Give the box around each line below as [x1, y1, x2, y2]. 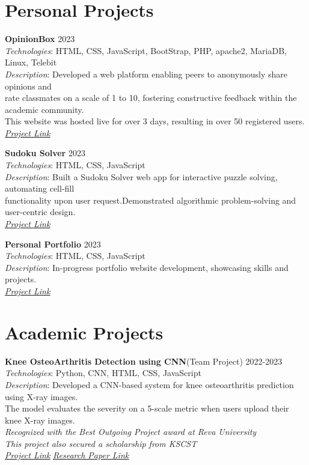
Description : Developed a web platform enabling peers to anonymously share [5, 67, 288, 80]
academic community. [5, 103, 84, 115]
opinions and [5, 79, 52, 92]
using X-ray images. [5, 390, 78, 403]
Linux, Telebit [5, 56, 57, 68]
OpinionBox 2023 [5, 32, 75, 45]
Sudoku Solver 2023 [5, 147, 85, 159]
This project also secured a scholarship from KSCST [5, 437, 197, 449]
